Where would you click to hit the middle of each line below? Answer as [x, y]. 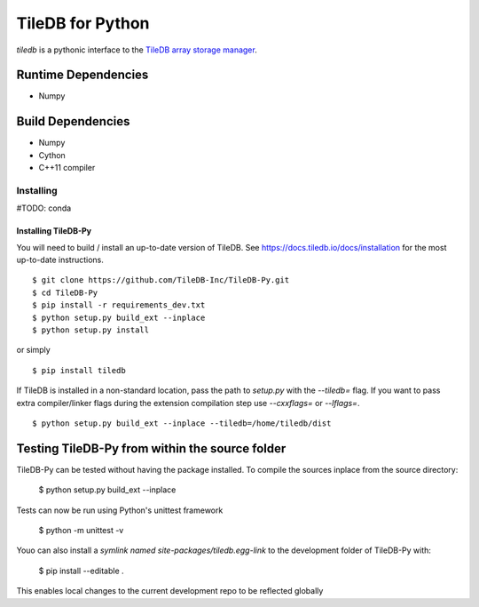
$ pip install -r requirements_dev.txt [119, 305]
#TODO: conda [44, 208]
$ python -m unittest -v [81, 531]
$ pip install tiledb [79, 370]
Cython [52, 155]
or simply [33, 350]
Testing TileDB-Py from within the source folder [151, 448]
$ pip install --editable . [81, 571]
